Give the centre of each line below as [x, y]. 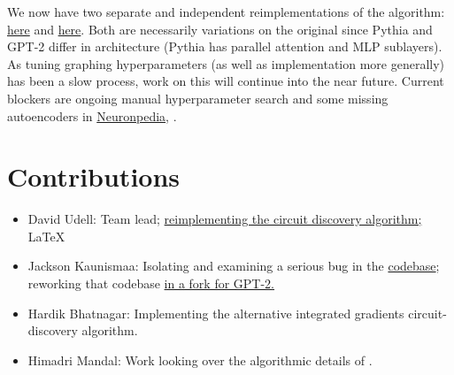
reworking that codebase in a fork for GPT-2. [151, 283]
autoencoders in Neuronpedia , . [92, 115]
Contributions [94, 176]
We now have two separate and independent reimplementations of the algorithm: [226, 11]
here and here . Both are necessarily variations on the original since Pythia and [220, 29]
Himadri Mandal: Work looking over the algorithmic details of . [200, 360]
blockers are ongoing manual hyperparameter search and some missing [198, 98]
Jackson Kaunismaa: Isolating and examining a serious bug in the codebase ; [234, 266]
